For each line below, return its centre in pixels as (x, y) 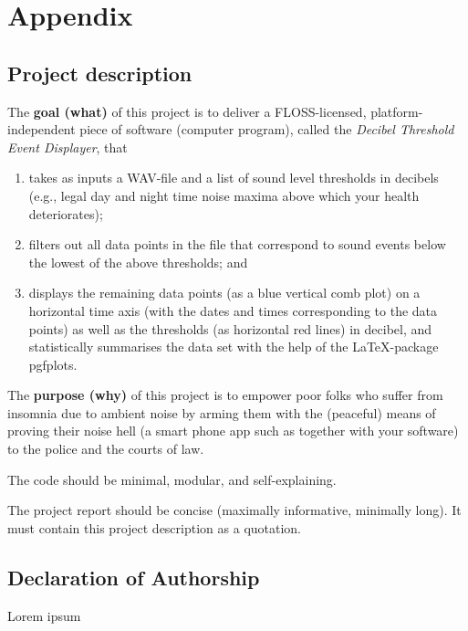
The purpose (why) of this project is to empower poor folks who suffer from (225, 395)
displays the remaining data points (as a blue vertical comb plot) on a (224, 293)
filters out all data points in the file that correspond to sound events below (237, 244)
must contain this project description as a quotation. (155, 527)
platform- (397, 111)
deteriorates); (66, 213)
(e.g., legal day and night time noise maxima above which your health (224, 195)
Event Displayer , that (68, 147)
